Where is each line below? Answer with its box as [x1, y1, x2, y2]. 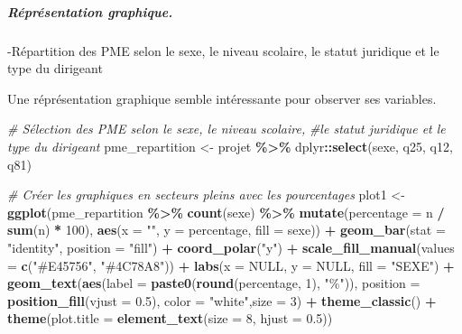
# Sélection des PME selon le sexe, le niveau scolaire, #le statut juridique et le [7, 119, 446, 138]
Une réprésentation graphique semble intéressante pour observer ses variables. [7, 88, 437, 107]
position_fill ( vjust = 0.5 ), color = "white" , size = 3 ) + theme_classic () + [7, 291, 437, 310]
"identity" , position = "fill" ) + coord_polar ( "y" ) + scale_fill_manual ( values [7, 237, 455, 256]
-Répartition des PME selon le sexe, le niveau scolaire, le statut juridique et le [7, 41, 439, 60]
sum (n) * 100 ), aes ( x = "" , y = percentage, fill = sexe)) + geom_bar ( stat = [7, 220, 446, 239]
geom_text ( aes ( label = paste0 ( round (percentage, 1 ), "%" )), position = [7, 274, 420, 292]
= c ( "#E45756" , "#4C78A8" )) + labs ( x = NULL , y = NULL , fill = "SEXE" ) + [7, 255, 455, 274]
